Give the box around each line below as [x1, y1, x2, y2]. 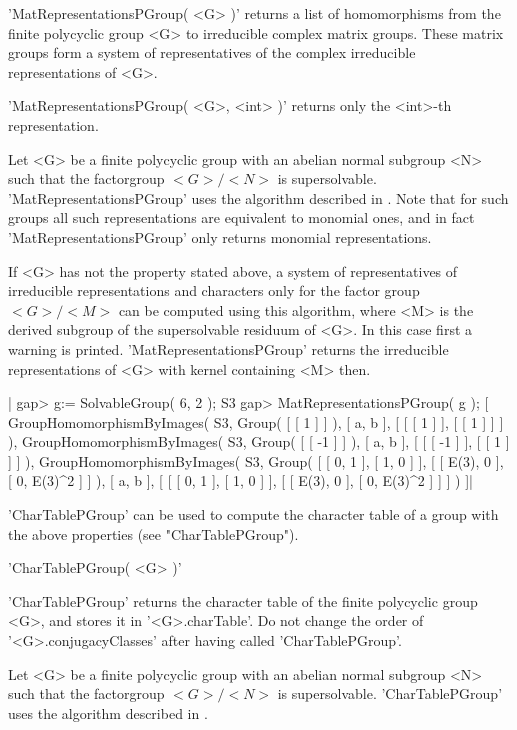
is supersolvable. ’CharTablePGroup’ [277, 683, 503, 704]
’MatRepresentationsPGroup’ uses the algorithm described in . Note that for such [8, 187, 509, 208]
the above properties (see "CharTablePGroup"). [8, 523, 299, 544]
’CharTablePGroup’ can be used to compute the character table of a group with [8, 504, 499, 525]
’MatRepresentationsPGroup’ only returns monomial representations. [8, 226, 432, 247]
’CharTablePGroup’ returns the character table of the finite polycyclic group [8, 590, 478, 611]
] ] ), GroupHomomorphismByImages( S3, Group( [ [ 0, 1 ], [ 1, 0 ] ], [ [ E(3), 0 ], [8, 450, 504, 471]
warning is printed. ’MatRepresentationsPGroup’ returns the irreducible [8, 338, 449, 359]
